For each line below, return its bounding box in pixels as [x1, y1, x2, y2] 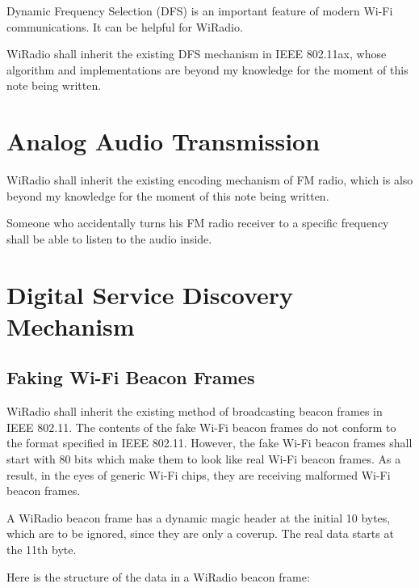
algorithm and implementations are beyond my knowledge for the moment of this [6, 61, 409, 78]
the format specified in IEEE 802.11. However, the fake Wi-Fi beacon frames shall [6, 434, 413, 451]
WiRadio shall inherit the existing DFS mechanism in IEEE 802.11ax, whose [6, 45, 387, 62]
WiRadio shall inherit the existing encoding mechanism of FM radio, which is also [6, 171, 413, 188]
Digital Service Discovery [6, 277, 294, 311]
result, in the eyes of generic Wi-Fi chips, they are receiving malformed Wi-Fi [6, 466, 391, 483]
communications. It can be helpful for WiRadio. [6, 18, 243, 35]
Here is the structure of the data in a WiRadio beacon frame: [6, 568, 310, 585]
